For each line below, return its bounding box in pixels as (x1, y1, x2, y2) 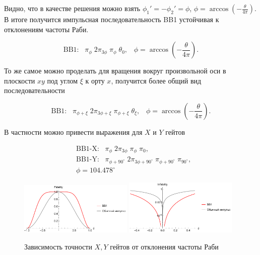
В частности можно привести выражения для (4, 126, 143, 137)
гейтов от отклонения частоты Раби (110, 241, 219, 251)
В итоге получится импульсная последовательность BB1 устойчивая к (4, 14, 219, 24)
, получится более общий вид (111, 75, 202, 86)
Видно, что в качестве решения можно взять (4, 3, 141, 13)
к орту (85, 75, 105, 86)
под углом (47, 75, 78, 86)
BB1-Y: (76, 156, 99, 163)
